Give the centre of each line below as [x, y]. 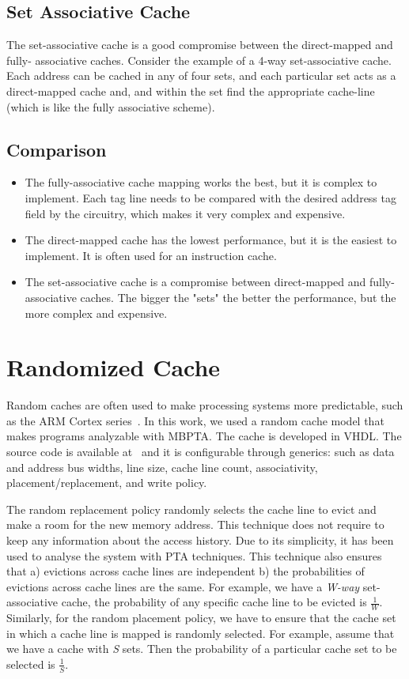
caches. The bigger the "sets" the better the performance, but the [238, 297]
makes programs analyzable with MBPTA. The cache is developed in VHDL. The [204, 436]
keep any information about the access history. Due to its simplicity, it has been [200, 540]
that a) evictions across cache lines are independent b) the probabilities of [186, 571]
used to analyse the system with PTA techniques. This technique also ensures [194, 555]
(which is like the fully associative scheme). [111, 106]
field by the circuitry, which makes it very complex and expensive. [185, 213]
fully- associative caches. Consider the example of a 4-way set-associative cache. [199, 60]
